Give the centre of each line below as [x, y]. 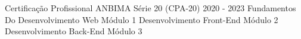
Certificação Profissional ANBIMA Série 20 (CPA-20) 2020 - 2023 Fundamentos [150, 8]
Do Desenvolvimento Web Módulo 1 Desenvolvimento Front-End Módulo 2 [142, 19]
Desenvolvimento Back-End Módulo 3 [74, 31]
